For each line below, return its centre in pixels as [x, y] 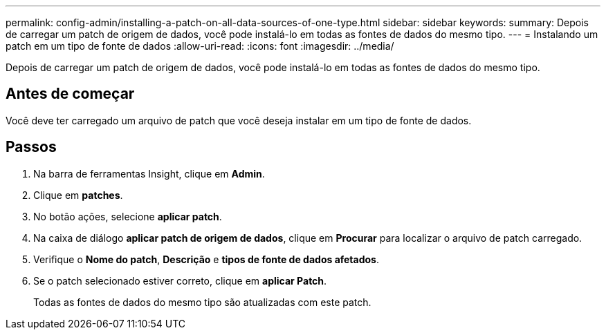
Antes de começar [70, 94]
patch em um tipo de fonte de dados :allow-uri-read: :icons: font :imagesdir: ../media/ [200, 46]
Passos [31, 147]
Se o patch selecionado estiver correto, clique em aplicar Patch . [180, 280]
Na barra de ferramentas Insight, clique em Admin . [149, 173]
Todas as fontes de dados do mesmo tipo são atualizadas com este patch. [202, 302]
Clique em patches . [78, 195]
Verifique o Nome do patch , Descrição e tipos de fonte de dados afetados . [206, 259]
